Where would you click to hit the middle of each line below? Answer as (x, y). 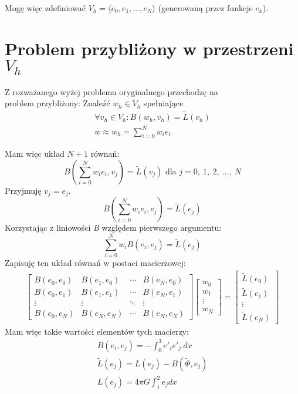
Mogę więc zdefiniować (45, 8)
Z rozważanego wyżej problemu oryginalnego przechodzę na (111, 91)
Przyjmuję (23, 190)
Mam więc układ (35, 154)
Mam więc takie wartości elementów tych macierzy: (97, 331)
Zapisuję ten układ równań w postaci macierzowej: (95, 263)
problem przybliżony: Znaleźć (57, 103)
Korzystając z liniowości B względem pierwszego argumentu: (113, 228)
